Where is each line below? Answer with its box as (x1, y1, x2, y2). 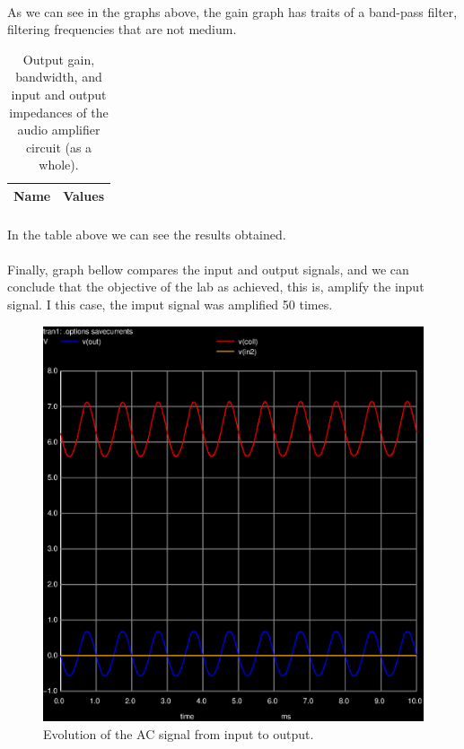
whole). (39, 155, 79, 174)
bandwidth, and (15, 67, 102, 86)
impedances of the (9, 102, 109, 121)
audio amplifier (17, 120, 101, 139)
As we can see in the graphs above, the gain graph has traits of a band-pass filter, (7, 2, 458, 21)
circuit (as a (25, 137, 92, 156)
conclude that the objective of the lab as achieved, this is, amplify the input (7, 277, 425, 296)
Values (63, 186, 105, 205)
